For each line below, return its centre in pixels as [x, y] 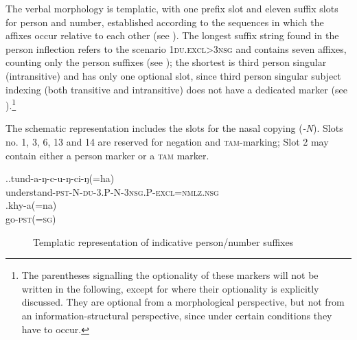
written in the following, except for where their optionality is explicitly [170, 288]
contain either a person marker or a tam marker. [107, 155]
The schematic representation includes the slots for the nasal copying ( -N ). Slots [174, 128]
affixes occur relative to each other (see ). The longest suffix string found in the [172, 35]
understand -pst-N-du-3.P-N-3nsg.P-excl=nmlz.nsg [112, 191]
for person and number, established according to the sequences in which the [165, 22]
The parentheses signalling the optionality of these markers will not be [170, 275]
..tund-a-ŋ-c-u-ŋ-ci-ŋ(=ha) [60, 178]
